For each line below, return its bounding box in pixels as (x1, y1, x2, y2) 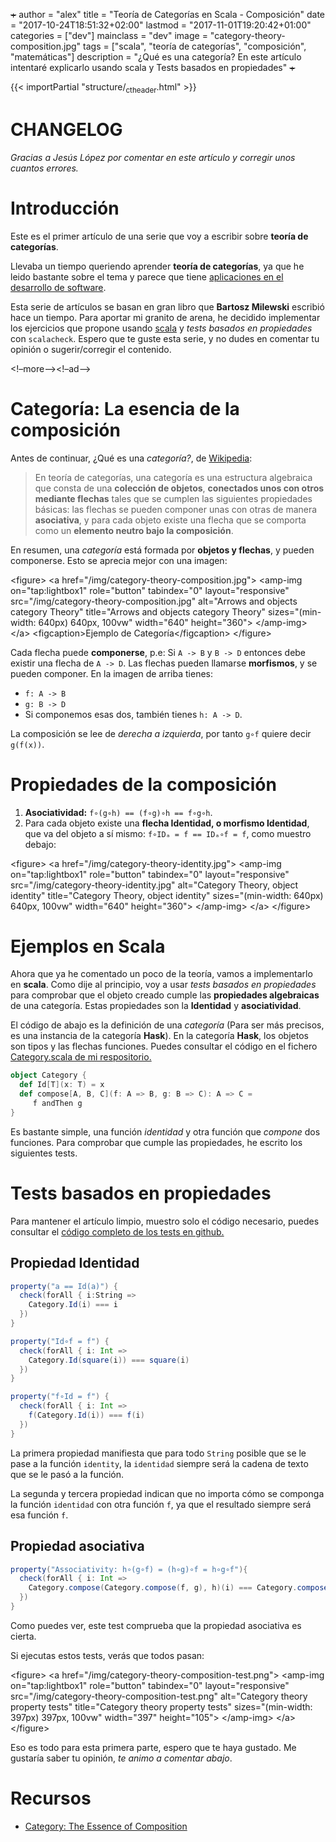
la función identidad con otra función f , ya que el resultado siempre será (10, 1498, 312, 1510)
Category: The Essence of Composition (24, 1820, 188, 1832)
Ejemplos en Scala (10, 935, 166, 958)
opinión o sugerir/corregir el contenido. (10, 343, 172, 355)
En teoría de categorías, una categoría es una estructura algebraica (34, 471, 313, 483)
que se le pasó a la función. (10, 1468, 125, 1480)
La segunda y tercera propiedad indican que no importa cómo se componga (10, 1487, 325, 1499)
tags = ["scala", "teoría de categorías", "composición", (83, 40, 307, 52)
